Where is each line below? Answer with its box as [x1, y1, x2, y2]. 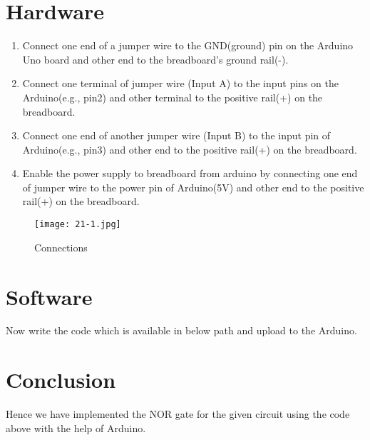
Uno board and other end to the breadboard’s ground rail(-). [22, 51, 289, 66]
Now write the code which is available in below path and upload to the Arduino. [6, 323, 357, 338]
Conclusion [6, 365, 116, 394]
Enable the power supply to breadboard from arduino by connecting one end [22, 166, 358, 181]
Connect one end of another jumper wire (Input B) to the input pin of [22, 128, 331, 143]
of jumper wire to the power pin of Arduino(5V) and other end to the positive [22, 179, 364, 194]
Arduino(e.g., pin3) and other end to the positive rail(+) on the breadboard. [22, 141, 357, 156]
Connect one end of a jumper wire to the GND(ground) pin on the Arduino [22, 38, 354, 53]
